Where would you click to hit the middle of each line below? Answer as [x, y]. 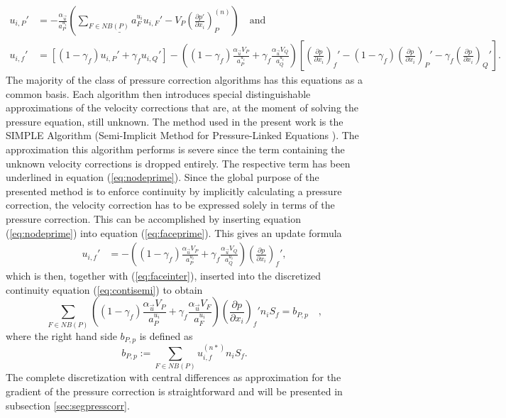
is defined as [166, 335]
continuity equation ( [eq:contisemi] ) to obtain [104, 289]
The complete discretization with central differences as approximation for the [174, 377]
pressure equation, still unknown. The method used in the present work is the [175, 121]
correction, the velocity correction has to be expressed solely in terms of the [170, 205]
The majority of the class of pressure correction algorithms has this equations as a [184, 80]
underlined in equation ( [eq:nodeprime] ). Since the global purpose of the [163, 177]
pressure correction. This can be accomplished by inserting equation [153, 219]
